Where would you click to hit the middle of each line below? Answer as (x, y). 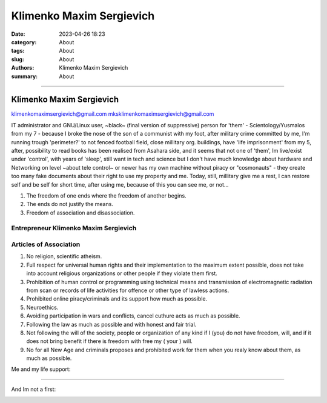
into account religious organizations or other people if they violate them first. (122, 273)
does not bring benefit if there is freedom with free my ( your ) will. (110, 341)
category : (24, 42)
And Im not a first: (34, 389)
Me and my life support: (41, 369)
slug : (18, 59)
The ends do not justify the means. (70, 204)
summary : (25, 76)
